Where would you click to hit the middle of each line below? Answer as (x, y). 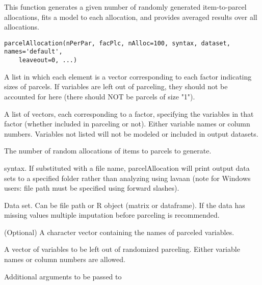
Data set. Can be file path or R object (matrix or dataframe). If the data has (125, 205)
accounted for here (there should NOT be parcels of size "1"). (100, 96)
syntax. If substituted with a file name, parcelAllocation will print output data (127, 167)
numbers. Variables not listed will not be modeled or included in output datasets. (131, 133)
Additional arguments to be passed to (63, 276)
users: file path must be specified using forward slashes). (92, 188)
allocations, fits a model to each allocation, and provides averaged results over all (131, 17)
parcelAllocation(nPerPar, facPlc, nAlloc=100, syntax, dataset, (117, 43)
